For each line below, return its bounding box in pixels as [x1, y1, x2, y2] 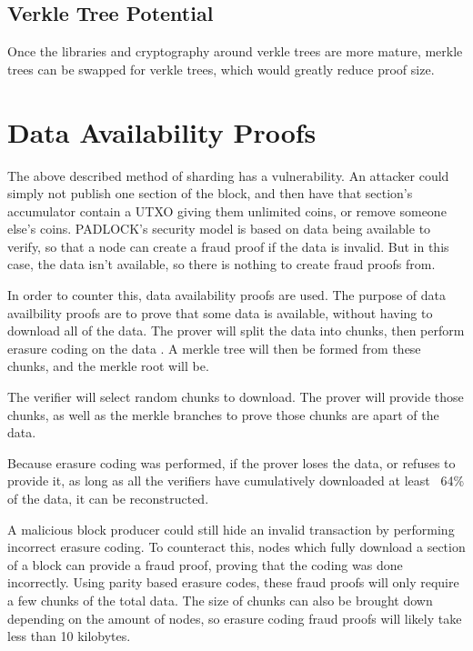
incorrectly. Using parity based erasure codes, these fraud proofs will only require [7, 573, 459, 592]
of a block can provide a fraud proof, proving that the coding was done [7, 555, 403, 574]
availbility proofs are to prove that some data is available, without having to [7, 303, 433, 322]
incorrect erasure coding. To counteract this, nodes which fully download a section [7, 537, 466, 556]
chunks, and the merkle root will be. [7, 356, 209, 376]
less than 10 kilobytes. [7, 626, 131, 646]
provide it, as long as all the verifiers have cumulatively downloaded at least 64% [7, 471, 465, 490]
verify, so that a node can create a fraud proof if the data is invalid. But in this [7, 236, 449, 255]
